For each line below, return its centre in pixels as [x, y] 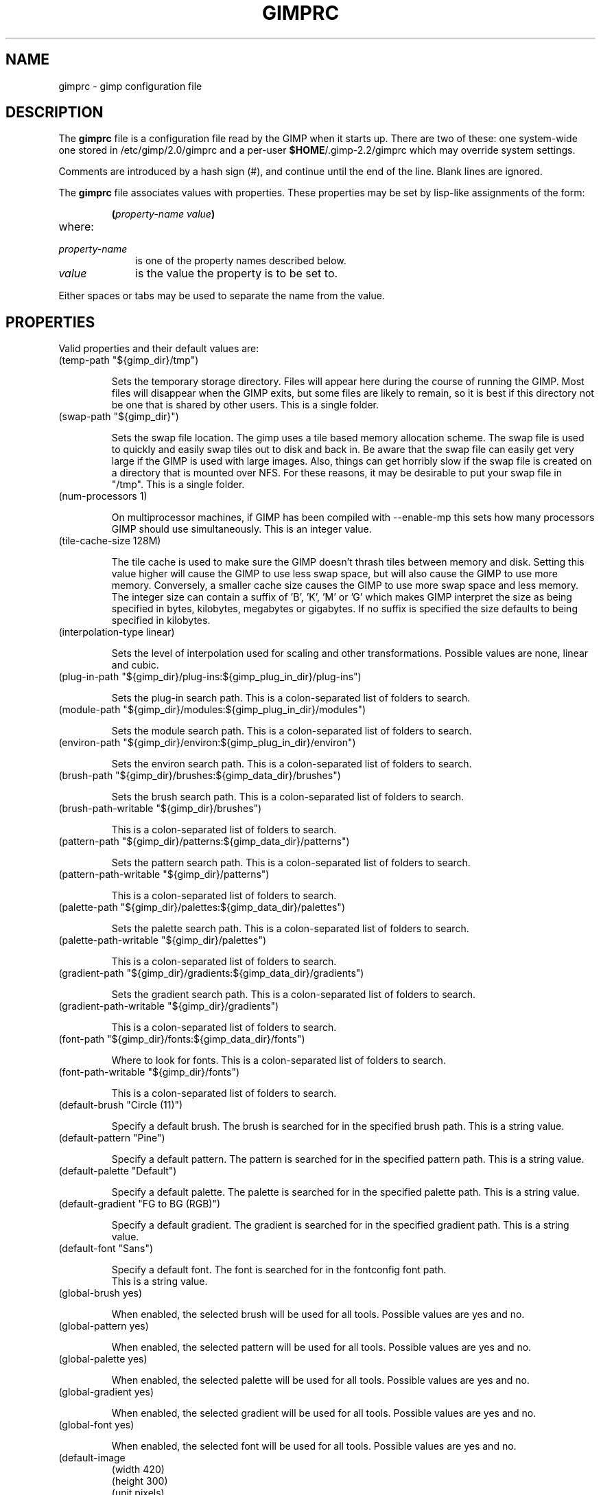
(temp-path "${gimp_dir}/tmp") [129, 360]
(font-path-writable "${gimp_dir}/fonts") [149, 1072]
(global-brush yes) [101, 1293]
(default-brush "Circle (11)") [121, 1105]
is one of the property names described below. [241, 261]
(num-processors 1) [103, 496]
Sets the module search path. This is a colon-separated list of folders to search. [292, 731]
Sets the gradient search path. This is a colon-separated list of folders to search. [294, 995]
